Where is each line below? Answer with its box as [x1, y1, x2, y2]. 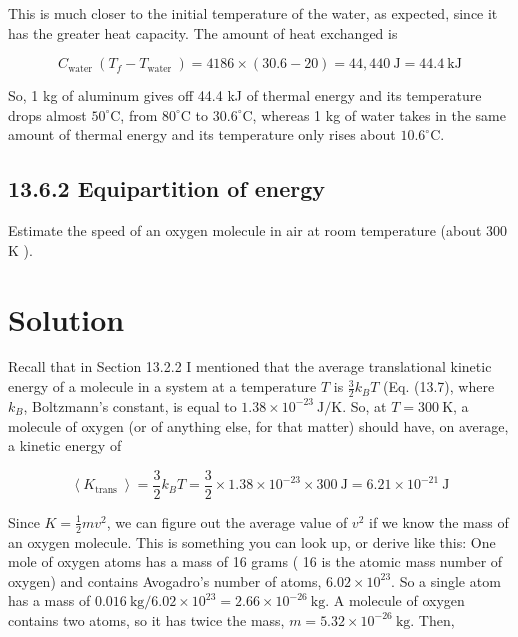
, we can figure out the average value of [106, 511, 348, 532]
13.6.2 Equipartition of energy [8, 173, 326, 204]
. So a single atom [391, 570, 501, 591]
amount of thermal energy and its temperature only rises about [8, 124, 396, 145]
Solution [8, 298, 125, 339]
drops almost [8, 104, 87, 125]
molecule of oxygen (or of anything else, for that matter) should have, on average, [8, 415, 509, 436]
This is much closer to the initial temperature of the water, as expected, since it [8, 3, 498, 23]
